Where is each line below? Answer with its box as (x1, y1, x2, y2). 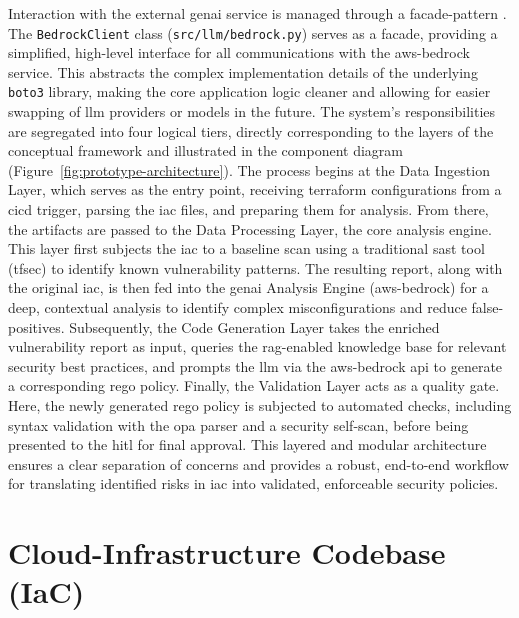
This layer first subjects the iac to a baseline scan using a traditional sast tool (8, 238, 485, 259)
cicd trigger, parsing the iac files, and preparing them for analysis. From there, (8, 199, 489, 220)
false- (471, 297, 504, 318)
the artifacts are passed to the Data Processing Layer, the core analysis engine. (8, 218, 492, 239)
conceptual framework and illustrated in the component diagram (8, 140, 403, 161)
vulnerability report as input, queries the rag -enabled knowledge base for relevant (8, 336, 507, 357)
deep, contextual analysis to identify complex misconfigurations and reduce (8, 297, 467, 318)
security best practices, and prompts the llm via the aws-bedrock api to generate (8, 355, 503, 376)
